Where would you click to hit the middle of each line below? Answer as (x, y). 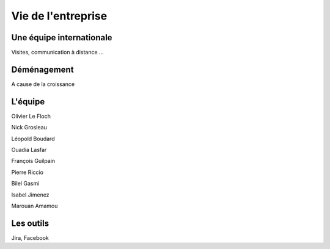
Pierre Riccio (28, 172)
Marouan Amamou (35, 206)
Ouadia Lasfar (29, 150)
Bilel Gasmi (25, 184)
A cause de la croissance (43, 84)
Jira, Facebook (30, 237)
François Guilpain (33, 161)
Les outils (30, 223)
